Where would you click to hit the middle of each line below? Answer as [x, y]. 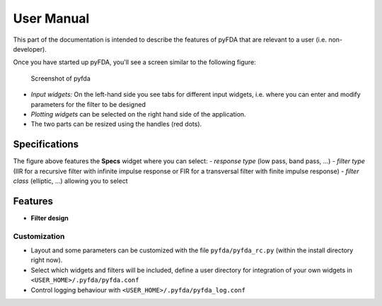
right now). [47, 260]
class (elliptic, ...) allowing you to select [70, 181]
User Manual [51, 18]
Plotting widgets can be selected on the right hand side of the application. [139, 114]
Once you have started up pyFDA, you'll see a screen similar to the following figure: [134, 62]
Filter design [50, 218]
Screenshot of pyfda [61, 78]
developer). [30, 49]
